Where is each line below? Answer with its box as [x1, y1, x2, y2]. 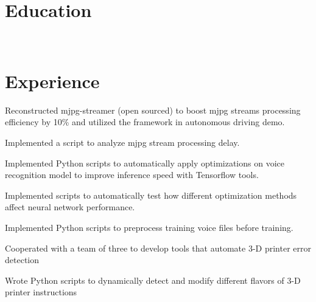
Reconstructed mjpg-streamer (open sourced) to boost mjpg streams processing [5, 103, 301, 116]
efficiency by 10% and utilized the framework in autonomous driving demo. [5, 115, 285, 128]
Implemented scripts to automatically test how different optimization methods [5, 188, 297, 201]
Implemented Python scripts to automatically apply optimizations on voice [5, 156, 284, 169]
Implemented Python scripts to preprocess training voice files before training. [5, 221, 293, 233]
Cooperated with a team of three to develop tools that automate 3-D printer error [5, 241, 311, 254]
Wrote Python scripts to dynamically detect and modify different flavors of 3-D [5, 273, 301, 286]
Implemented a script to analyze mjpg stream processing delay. [5, 136, 240, 149]
